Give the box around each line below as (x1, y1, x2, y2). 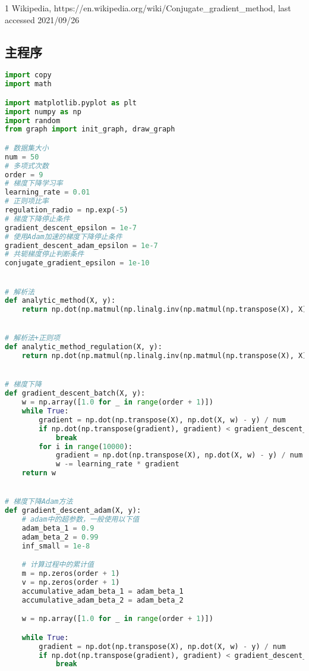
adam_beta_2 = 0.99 (21, 532, 99, 541)
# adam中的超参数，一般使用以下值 (21, 515, 140, 524)
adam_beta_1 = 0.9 (21, 523, 94, 532)
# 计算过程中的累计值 (21, 560, 94, 569)
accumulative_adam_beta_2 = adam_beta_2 (21, 595, 184, 604)
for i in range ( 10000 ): (39, 442, 133, 451)
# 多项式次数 (5, 161, 49, 170)
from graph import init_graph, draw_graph (5, 125, 175, 134)
